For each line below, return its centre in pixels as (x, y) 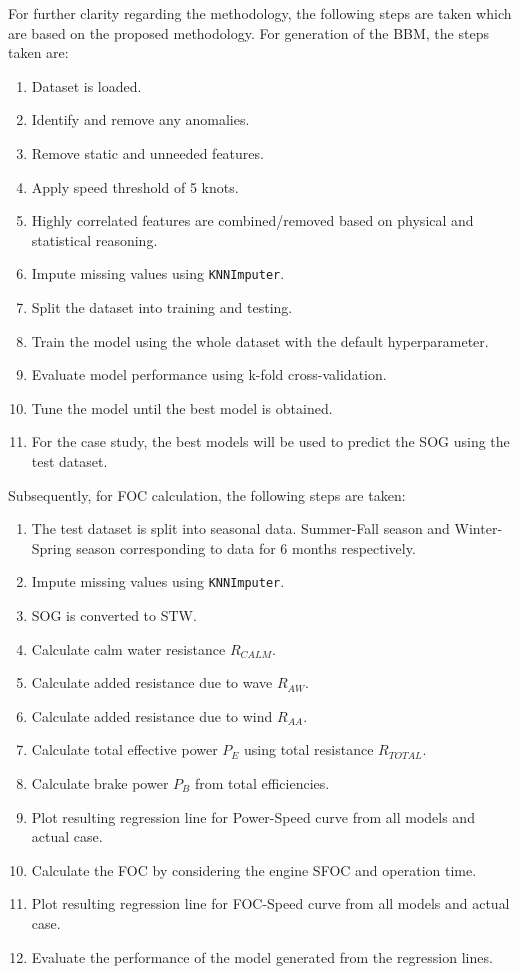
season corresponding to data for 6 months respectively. (246, 547)
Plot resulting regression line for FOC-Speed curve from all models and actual (270, 903)
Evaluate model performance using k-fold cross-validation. (209, 374)
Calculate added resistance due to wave (152, 682)
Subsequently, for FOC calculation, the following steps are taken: (207, 494)
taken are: (38, 52)
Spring (51, 547)
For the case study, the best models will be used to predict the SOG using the (270, 441)
